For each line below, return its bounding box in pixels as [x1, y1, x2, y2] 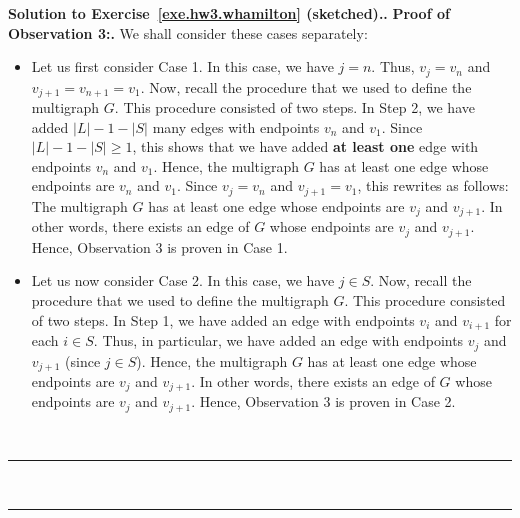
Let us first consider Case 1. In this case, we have [31, 56, 334, 77]
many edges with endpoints [152, 116, 320, 137]
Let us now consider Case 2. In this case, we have [31, 270, 335, 291]
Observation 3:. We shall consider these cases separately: [8, 22, 368, 43]
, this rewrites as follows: [357, 175, 509, 196]
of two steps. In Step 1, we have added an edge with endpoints [31, 309, 415, 330]
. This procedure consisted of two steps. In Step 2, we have [114, 97, 475, 118]
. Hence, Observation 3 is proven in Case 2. [191, 391, 456, 412]
